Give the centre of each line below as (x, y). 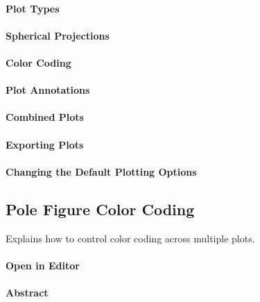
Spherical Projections (58, 35)
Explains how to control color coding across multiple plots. (130, 238)
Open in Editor (43, 265)
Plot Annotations (48, 90)
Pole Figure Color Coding (100, 209)
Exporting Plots (45, 144)
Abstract (27, 292)
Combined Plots (45, 117)
